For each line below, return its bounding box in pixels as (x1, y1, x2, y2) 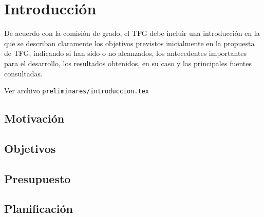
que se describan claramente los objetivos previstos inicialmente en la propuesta (4, 37, 255, 48)
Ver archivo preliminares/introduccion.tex (4, 85, 149, 96)
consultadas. (4, 68, 43, 78)
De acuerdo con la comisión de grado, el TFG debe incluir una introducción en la (4, 28, 260, 38)
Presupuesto (4, 170, 71, 186)
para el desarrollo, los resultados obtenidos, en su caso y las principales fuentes (4, 57, 252, 68)
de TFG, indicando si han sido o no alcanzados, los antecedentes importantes (4, 48, 247, 58)
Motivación (4, 110, 65, 126)
